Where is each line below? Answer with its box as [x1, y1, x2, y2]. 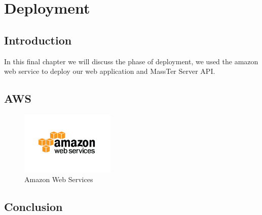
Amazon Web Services [24, 174, 93, 184]
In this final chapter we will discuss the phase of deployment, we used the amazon [4, 56, 258, 66]
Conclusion [4, 198, 63, 214]
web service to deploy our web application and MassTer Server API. [4, 66, 215, 76]
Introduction [4, 32, 72, 48]
